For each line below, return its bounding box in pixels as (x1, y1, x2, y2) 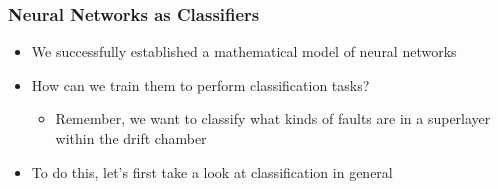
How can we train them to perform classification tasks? (31, 74, 370, 95)
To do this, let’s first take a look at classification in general (31, 161, 393, 182)
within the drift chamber (55, 128, 207, 148)
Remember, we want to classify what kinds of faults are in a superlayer (55, 108, 491, 129)
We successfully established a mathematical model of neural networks (31, 41, 457, 62)
